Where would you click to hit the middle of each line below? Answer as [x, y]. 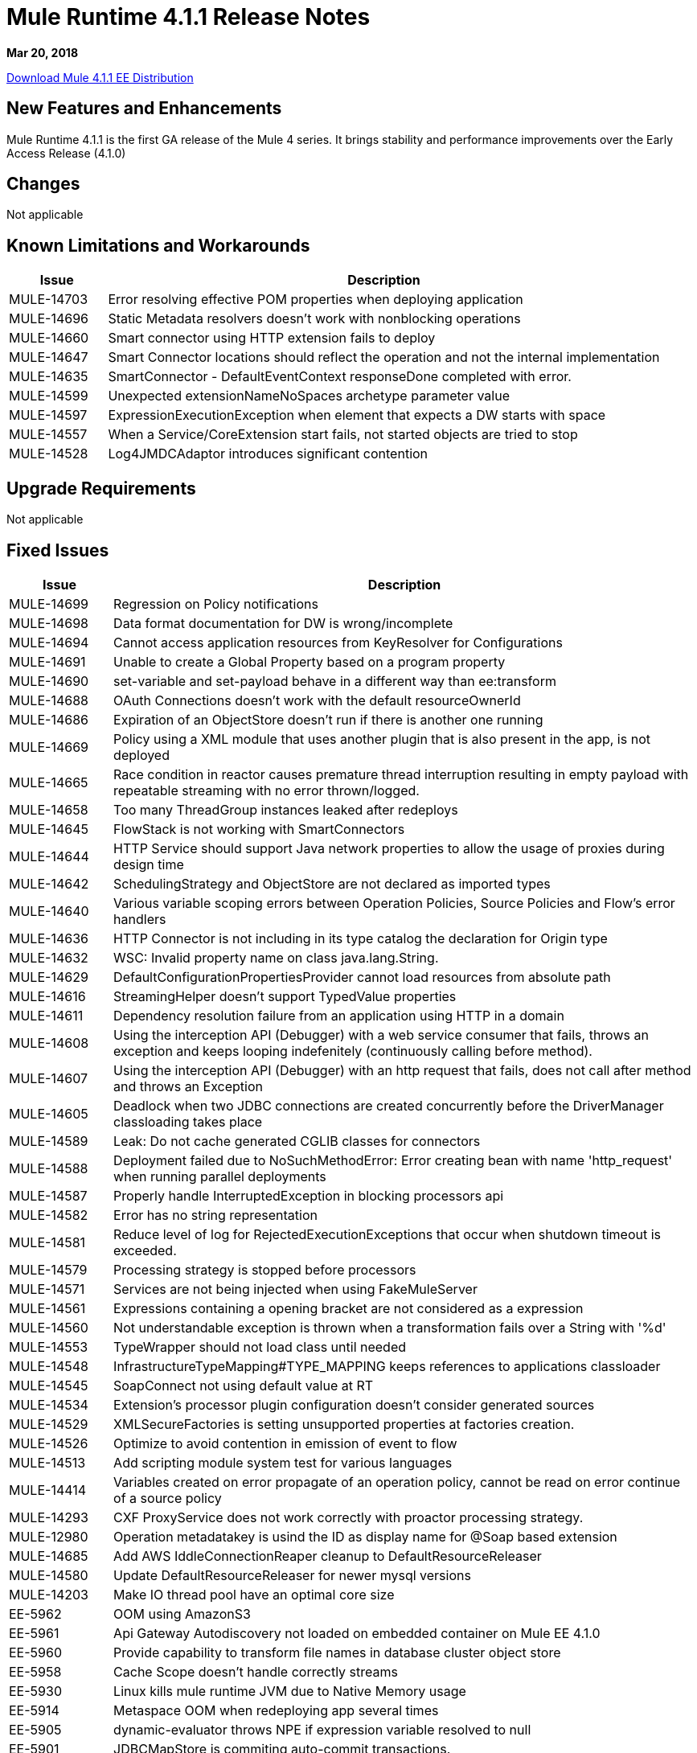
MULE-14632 [49, 957]
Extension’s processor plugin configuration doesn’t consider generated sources [354, 1404]
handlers [140, 919]
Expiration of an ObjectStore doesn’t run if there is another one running [328, 719]
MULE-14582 [49, 1215]
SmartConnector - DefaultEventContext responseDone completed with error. [340, 377]
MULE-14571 [47, 1289]
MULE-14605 [49, 1113]
